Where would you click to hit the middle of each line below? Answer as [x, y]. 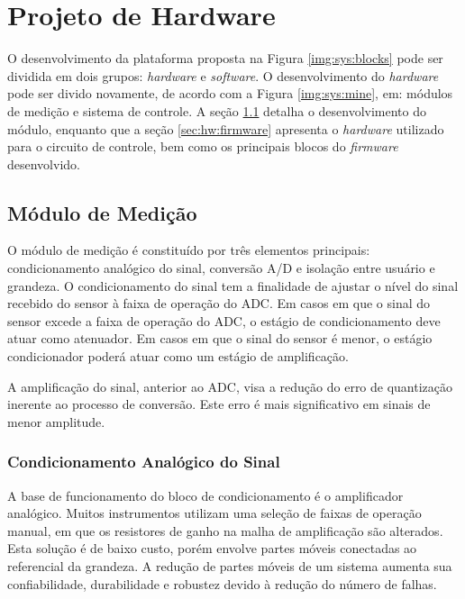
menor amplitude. [56, 421]
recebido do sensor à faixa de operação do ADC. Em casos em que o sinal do [219, 303]
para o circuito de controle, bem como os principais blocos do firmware [203, 146]
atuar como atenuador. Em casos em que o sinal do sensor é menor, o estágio [220, 338]
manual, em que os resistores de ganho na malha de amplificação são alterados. [225, 530]
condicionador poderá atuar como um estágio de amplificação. [178, 356]
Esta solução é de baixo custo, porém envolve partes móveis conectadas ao [212, 548]
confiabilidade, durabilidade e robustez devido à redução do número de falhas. [222, 583]
